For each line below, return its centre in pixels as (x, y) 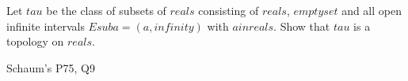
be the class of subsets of (106, 10)
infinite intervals (46, 26)
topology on (35, 41)
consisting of (229, 10)
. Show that (302, 26)
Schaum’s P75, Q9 (51, 67)
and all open (372, 10)
